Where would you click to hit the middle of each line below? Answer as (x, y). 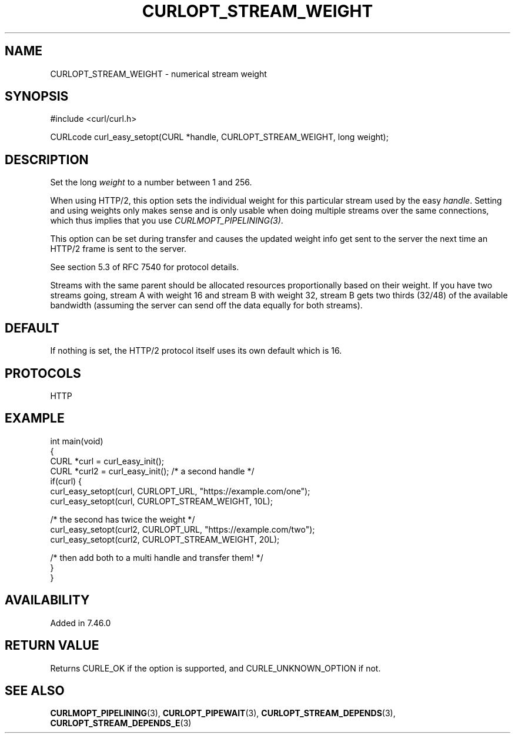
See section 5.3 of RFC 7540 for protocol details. (145, 267)
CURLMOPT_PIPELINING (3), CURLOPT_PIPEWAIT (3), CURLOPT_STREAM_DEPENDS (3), (223, 713)
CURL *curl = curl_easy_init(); (107, 461)
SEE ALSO (35, 690)
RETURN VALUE (52, 646)
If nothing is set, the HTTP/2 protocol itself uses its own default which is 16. (196, 351)
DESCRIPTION (47, 159)
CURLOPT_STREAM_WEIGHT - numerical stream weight (158, 74)
